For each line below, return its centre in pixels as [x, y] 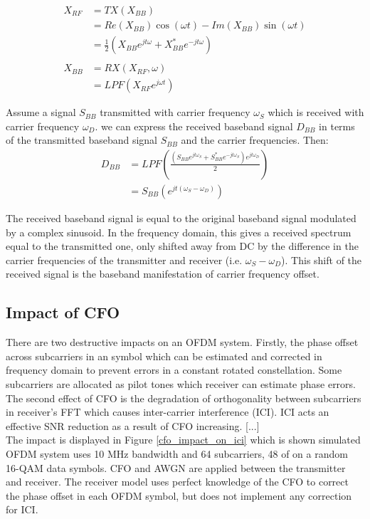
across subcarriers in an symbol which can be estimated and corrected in [164, 356]
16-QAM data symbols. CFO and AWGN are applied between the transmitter [176, 467]
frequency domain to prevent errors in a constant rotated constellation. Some [174, 370]
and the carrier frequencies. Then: [255, 140]
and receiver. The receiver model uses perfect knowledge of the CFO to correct [177, 482]
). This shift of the [322, 259]
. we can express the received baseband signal [194, 126]
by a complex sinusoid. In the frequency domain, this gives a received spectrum [179, 232]
